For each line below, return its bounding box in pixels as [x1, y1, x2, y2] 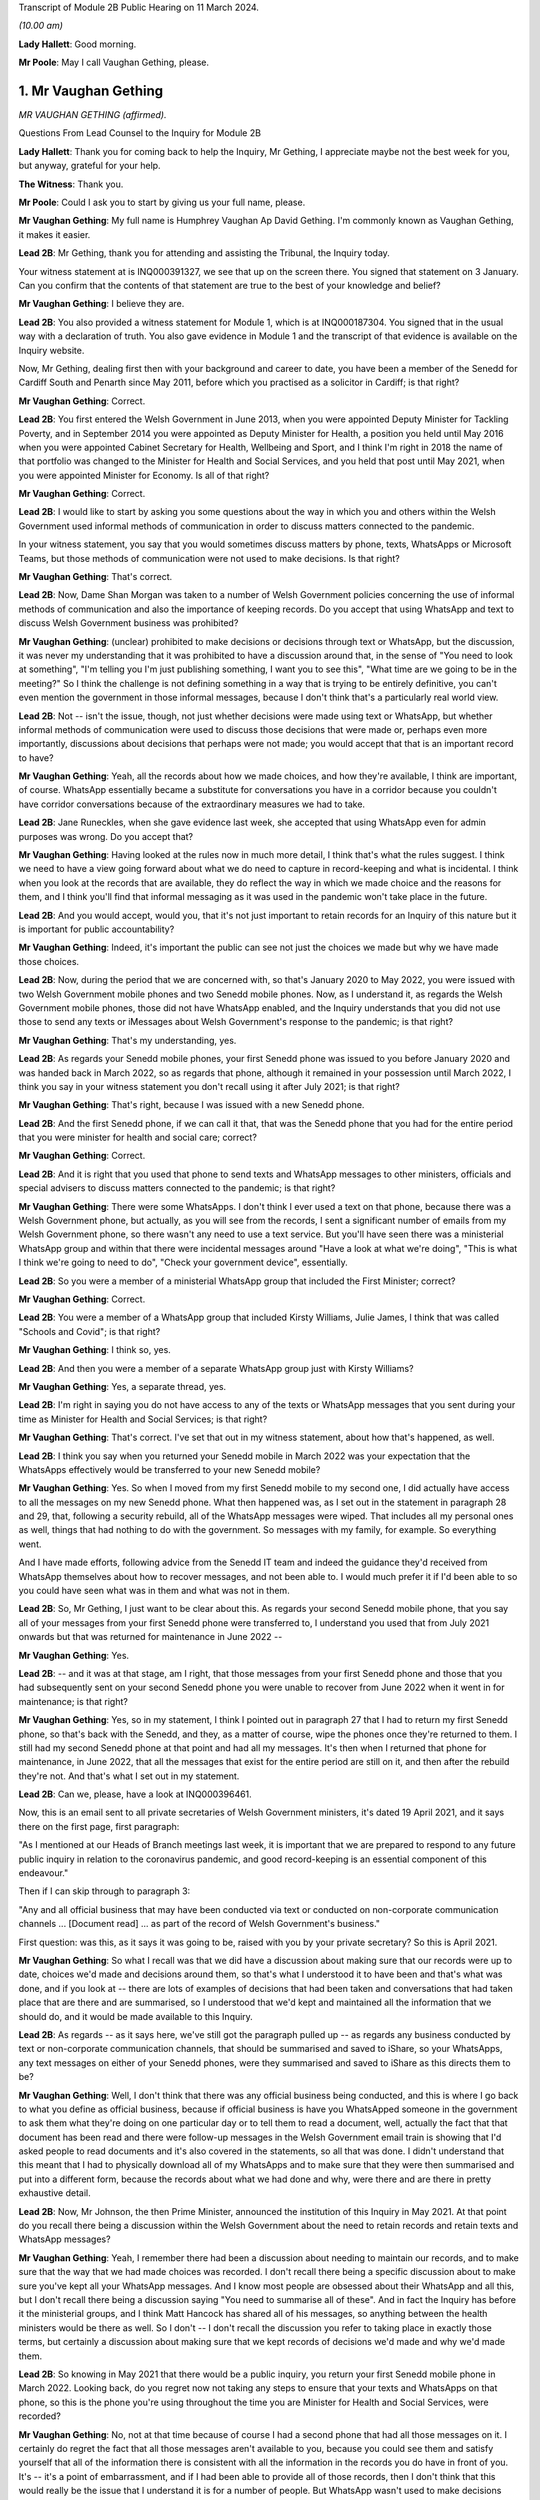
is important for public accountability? [18, 923, 175, 935]
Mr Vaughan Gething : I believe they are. [18, 298, 185, 310]
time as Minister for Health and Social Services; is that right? [18, 1413, 268, 1425]
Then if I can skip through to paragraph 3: [18, 1885, 191, 1897]
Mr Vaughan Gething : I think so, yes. [18, 1344, 172, 1356]
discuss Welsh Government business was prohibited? [18, 617, 239, 629]
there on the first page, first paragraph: [18, 1820, 180, 1832]
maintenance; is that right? [18, 1695, 129, 1707]
